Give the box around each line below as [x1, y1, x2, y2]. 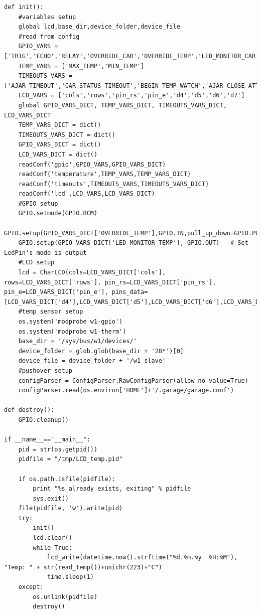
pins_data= [111, 288, 148, 296]
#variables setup [18, 13, 76, 21]
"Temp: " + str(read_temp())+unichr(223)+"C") [4, 563, 162, 571]
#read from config [18, 33, 80, 40]
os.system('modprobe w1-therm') [18, 328, 126, 335]
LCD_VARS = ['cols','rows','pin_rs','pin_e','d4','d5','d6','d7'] [18, 92, 245, 99]
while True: [33, 544, 73, 551]
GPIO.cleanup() [18, 416, 69, 423]
